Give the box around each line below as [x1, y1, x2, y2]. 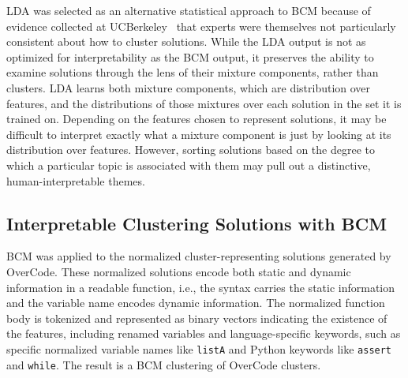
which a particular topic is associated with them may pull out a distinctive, [6, 156, 371, 173]
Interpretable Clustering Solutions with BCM [6, 211, 387, 235]
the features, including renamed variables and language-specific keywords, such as [6, 325, 401, 342]
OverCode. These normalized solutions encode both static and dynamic [6, 263, 351, 279]
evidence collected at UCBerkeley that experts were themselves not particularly [6, 17, 396, 34]
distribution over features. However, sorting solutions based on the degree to [6, 141, 375, 158]
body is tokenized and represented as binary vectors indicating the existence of [6, 309, 387, 326]
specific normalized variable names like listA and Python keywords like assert [6, 340, 392, 357]
